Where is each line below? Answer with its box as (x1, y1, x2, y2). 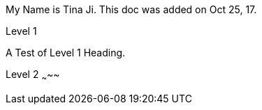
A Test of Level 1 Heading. (6, 47, 126, 58)
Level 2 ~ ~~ (6, 68, 60, 83)
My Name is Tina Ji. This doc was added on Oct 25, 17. (6, 3, 257, 15)
